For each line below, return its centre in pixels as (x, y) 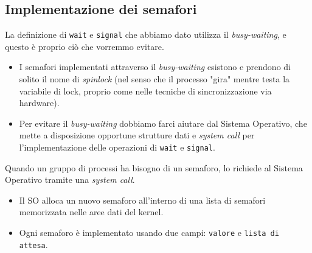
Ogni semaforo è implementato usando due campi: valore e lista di (149, 233)
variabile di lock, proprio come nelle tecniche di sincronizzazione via (145, 91)
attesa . (33, 244)
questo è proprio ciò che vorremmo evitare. (85, 46)
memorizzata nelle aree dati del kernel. (91, 212)
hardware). (39, 103)
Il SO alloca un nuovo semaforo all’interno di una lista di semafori (142, 200)
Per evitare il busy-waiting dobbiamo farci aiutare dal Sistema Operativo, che (163, 123)
